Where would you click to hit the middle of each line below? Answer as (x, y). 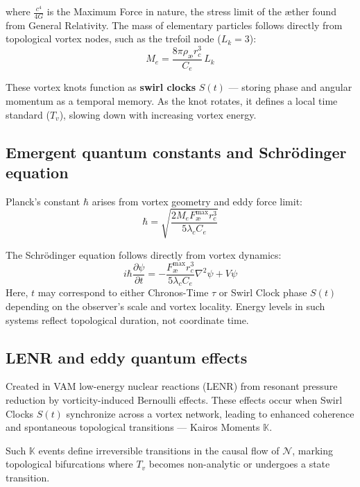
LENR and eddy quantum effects (127, 357)
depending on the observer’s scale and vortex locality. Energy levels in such (165, 306)
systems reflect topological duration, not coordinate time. (127, 319)
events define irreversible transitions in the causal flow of (159, 450)
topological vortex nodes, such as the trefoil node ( (113, 39)
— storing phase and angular (290, 87)
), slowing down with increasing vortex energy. (158, 114)
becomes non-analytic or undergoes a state (239, 464)
